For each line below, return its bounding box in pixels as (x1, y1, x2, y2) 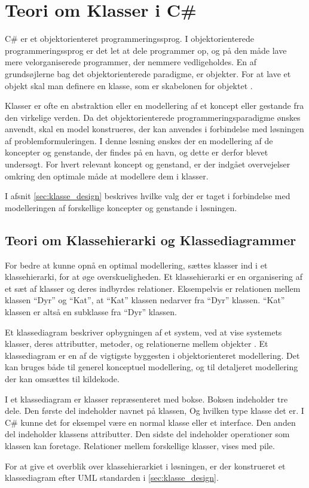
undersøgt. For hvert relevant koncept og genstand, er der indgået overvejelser (5, 158, 290, 170)
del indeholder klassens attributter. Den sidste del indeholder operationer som (5, 428, 290, 440)
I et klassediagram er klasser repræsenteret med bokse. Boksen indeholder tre (5, 392, 288, 405)
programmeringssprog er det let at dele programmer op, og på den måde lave (5, 44, 287, 56)
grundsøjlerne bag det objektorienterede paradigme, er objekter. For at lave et (5, 67, 291, 80)
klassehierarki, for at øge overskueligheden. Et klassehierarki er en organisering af (5, 270, 303, 283)
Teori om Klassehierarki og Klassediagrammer (5, 230, 296, 249)
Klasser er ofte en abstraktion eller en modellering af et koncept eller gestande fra (5, 99, 304, 112)
